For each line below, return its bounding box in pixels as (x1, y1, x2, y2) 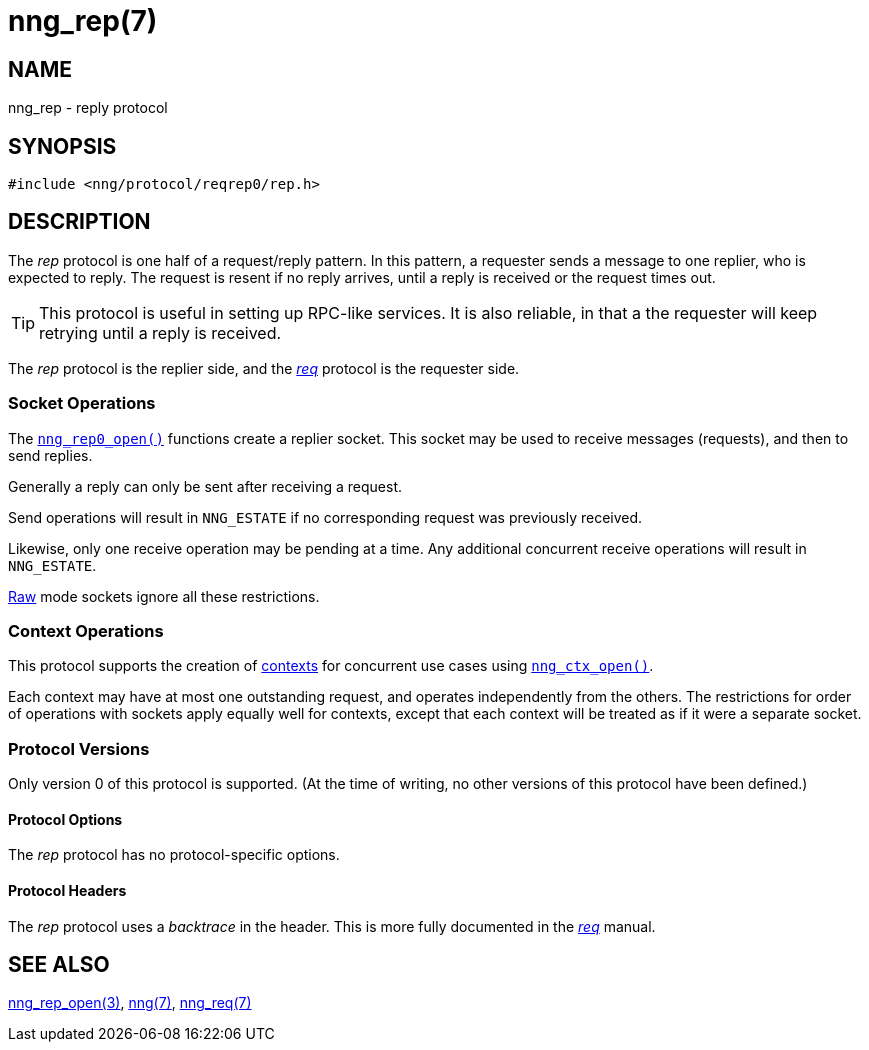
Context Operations (8, 620, 164, 641)
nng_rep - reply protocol (8, 99, 168, 117)
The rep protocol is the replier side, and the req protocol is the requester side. (8, 359, 520, 377)
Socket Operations (8, 393, 156, 414)
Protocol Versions (8, 738, 150, 759)
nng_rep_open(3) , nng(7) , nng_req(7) (8, 994, 252, 1012)
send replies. (8, 446, 93, 464)
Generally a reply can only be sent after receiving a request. (8, 477, 403, 495)
